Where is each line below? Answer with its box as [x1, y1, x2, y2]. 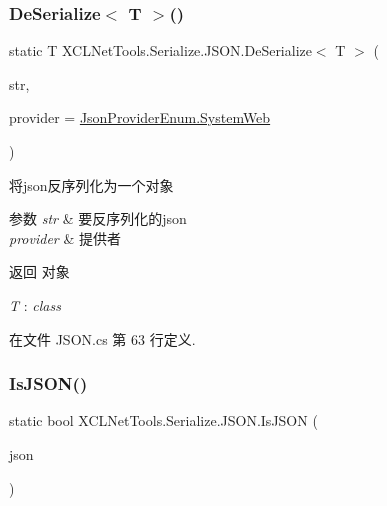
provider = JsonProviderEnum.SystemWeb [9, 107, 271, 128]
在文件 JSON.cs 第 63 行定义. [9, 328, 196, 349]
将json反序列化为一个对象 [9, 174, 174, 195]
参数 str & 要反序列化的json [9, 208, 187, 229]
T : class [9, 294, 61, 315]
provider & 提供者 [9, 227, 121, 248]
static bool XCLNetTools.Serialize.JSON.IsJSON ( [9, 410, 318, 431]
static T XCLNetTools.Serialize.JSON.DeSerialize [9, 40, 312, 61]
